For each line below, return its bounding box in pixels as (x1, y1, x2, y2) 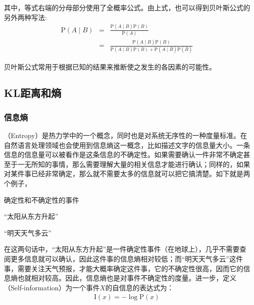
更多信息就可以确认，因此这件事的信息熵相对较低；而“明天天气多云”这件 (10, 254, 243, 264)
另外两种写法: (4, 12, 47, 22)
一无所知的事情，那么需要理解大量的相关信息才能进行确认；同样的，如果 (17, 159, 250, 169)
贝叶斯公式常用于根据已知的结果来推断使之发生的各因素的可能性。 (4, 61, 216, 71)
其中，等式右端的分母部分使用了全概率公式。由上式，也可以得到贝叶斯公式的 (4, 2, 250, 12)
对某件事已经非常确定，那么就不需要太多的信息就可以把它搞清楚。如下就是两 (4, 168, 250, 179)
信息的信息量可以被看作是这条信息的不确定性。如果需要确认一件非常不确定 (4, 149, 243, 160)
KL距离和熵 (4, 85, 62, 100)
